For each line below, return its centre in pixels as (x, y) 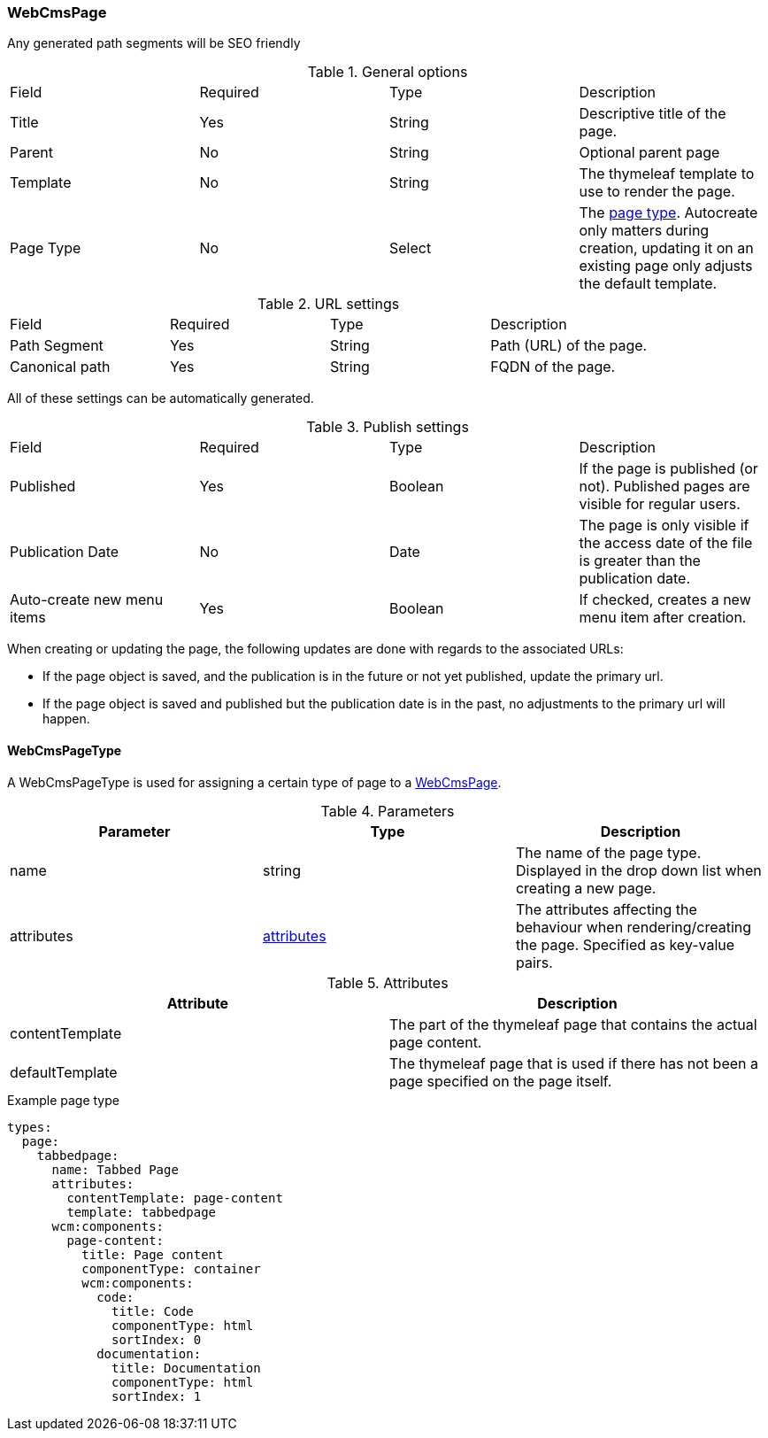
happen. (66, 719)
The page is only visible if (664, 526)
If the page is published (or (668, 469)
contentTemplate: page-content (175, 1198)
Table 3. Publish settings (388, 427)
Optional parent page (649, 153)
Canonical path (60, 367)
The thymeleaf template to (667, 174)
